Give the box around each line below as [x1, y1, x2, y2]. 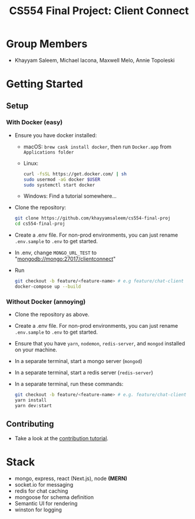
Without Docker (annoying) [6, 297, 86, 305]
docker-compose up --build [14, 284, 81, 290]
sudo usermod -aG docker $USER [23, 177, 101, 182]
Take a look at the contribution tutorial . [14, 434, 109, 442]
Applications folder [23, 149, 74, 155]
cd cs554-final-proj [14, 221, 65, 227]
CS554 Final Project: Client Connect [9, 4, 189, 18]
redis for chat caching [14, 487, 68, 494]
